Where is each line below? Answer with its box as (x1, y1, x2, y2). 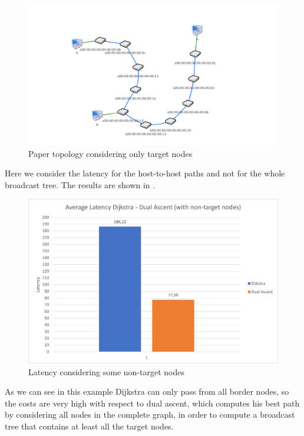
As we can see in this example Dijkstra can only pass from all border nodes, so (5, 385, 289, 398)
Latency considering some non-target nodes (28, 365, 184, 378)
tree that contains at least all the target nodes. (5, 420, 174, 432)
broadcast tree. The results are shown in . (5, 178, 156, 191)
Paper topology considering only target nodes (28, 147, 193, 159)
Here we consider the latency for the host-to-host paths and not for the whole (5, 167, 285, 179)
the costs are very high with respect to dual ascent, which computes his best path (5, 396, 300, 409)
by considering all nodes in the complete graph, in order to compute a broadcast (5, 408, 295, 421)
